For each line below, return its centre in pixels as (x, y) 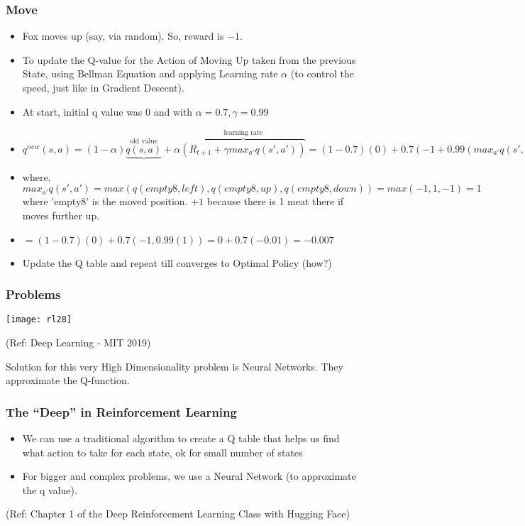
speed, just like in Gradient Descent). (103, 87)
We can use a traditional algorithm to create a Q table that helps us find (181, 438)
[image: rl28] (39, 320)
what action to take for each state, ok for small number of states (162, 452)
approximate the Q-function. (68, 380)
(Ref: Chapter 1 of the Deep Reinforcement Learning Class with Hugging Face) (178, 514)
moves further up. (61, 215)
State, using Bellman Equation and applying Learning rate (150, 73)
